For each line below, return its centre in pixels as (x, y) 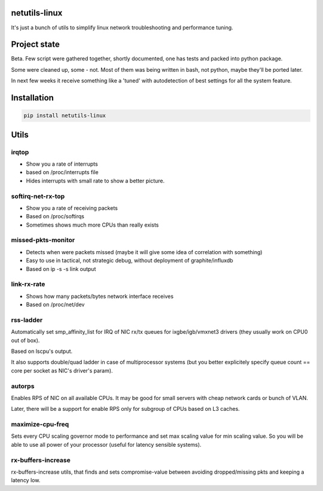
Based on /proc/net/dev (55, 304)
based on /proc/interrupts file (62, 172)
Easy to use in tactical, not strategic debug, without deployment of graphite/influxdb (129, 261)
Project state (35, 45)
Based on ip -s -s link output (61, 269)
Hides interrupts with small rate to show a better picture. (95, 181)
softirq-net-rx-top (38, 196)
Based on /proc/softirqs (55, 216)
